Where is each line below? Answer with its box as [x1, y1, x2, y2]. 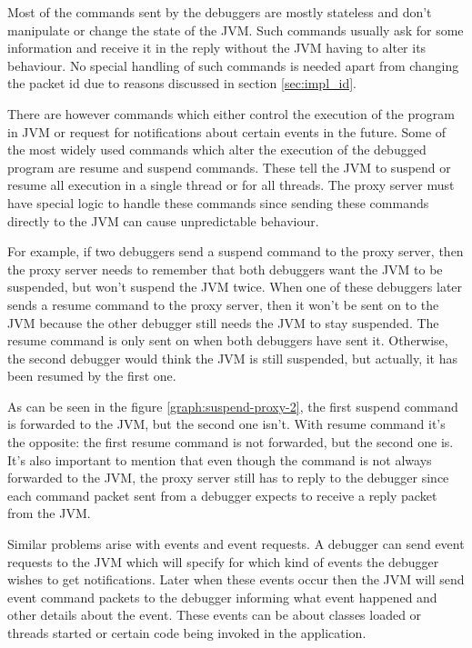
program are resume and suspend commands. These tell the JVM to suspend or [7, 157, 451, 176]
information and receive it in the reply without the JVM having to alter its [7, 38, 427, 57]
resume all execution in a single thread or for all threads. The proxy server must [7, 175, 455, 194]
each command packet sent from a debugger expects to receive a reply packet [7, 485, 437, 504]
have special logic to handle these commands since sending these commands [7, 193, 429, 212]
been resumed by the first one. [7, 366, 176, 385]
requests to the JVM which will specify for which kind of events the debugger [7, 552, 439, 571]
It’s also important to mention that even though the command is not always [7, 450, 432, 469]
